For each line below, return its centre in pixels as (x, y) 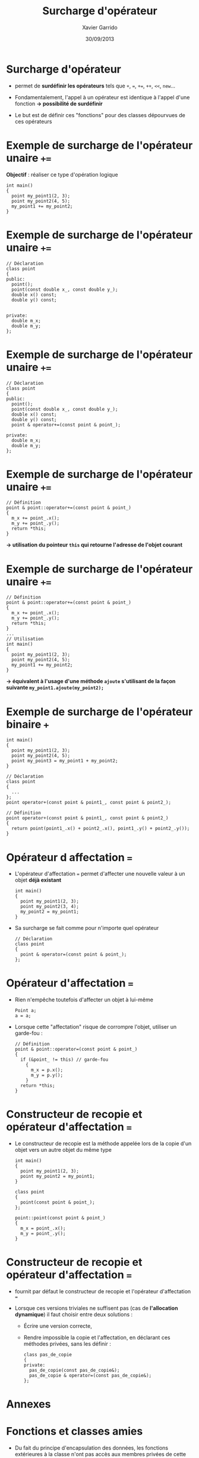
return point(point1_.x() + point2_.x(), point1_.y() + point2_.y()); (101, 829)
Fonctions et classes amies (75, 1432)
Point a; (26, 1011)
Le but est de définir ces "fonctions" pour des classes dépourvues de (100, 115)
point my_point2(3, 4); (50, 907)
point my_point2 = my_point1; (58, 1176)
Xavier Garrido (100, 27)
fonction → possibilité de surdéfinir (59, 103)
